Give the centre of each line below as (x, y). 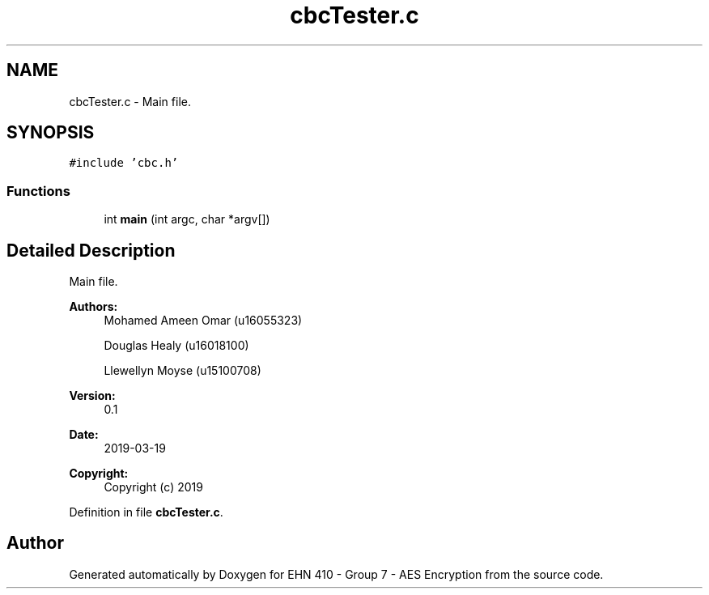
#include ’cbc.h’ (124, 163)
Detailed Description (91, 250)
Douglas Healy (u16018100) (176, 346)
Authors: (93, 307)
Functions (38, 191)
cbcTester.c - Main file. (130, 101)
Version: (92, 396)
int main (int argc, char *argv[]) (187, 219)
